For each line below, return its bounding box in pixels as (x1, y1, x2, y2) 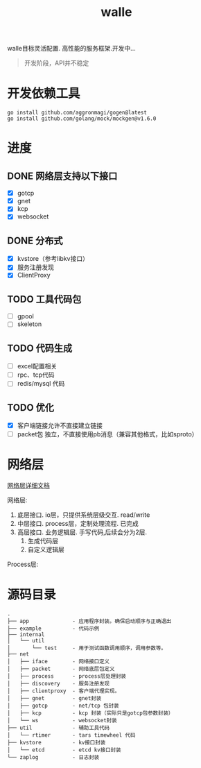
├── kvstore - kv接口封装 (7, 740, 106, 746)
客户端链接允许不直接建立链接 (17, 421, 103, 430)
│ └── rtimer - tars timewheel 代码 (7, 732, 136, 739)
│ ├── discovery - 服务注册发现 (7, 681, 110, 688)
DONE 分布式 (7, 234, 64, 246)
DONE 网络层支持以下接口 (7, 170, 118, 182)
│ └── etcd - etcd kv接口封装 (7, 746, 121, 753)
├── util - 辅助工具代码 (7, 724, 110, 732)
